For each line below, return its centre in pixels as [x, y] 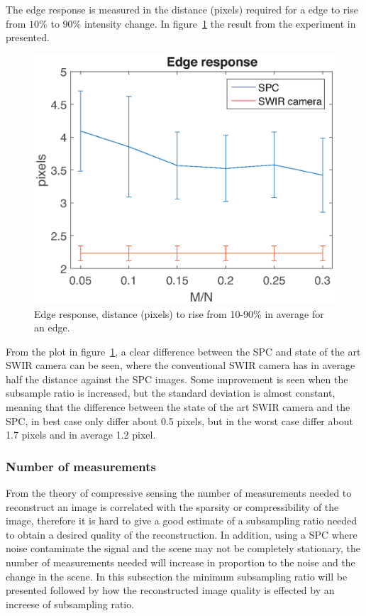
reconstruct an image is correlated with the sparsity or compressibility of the [172, 506]
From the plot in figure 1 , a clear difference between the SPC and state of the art [183, 351]
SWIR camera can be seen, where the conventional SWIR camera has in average [181, 365]
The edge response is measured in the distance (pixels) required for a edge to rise [182, 9]
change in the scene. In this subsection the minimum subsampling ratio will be [177, 576]
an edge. [52, 328]
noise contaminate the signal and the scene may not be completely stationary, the [183, 548]
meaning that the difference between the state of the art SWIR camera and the [178, 407]
